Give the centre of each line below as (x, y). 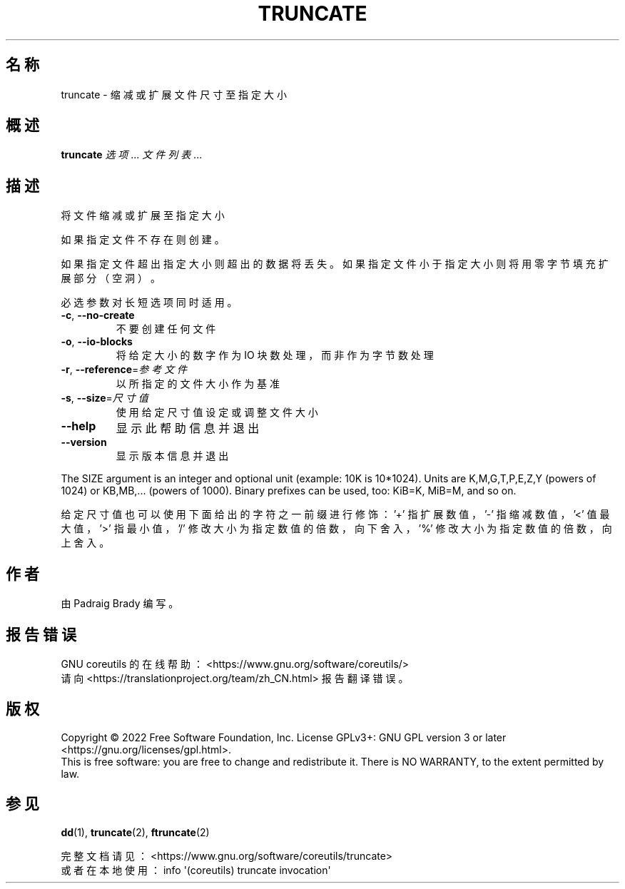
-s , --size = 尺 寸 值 (105, 398)
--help (78, 426)
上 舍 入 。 (85, 543)
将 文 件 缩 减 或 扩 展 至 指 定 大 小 (143, 215)
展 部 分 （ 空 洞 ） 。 (111, 278)
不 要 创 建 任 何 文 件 (166, 329)
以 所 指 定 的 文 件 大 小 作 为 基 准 (198, 384)
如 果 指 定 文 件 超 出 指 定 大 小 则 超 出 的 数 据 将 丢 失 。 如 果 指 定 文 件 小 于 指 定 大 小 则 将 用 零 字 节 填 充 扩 (335, 264)
